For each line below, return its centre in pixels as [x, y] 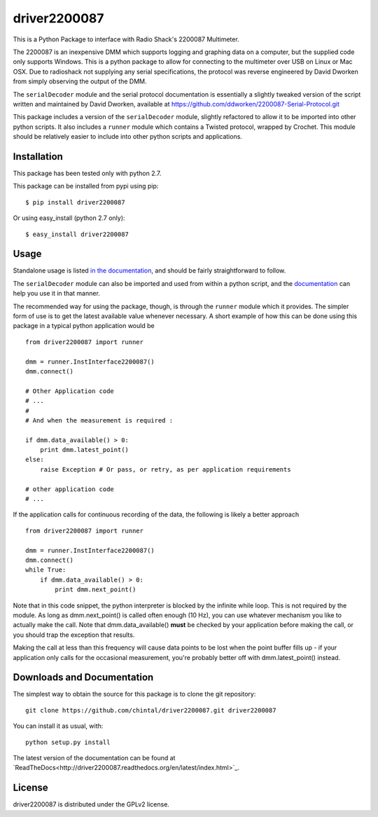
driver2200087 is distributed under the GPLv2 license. [91, 804]
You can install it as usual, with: [58, 726]
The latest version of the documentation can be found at [94, 757]
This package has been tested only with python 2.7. [87, 173]
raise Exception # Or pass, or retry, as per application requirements [165, 469]
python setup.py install [68, 742]
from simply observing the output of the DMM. [80, 81]
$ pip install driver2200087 [75, 202]
